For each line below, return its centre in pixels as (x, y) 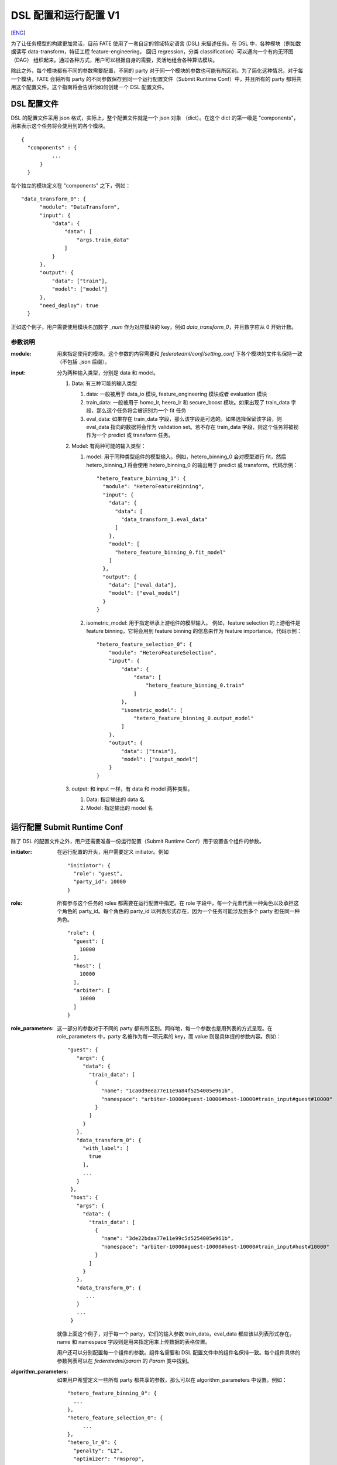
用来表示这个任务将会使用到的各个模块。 (59, 126)
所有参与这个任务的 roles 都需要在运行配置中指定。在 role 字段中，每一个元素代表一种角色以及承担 (176, 903)
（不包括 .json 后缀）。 (84, 362)
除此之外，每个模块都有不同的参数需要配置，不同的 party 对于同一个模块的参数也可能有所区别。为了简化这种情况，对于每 (157, 71)
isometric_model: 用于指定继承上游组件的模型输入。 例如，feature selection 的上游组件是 (193, 623)
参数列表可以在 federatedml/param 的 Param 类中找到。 (125, 1361)
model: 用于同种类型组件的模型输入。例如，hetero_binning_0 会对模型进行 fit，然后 (186, 456)
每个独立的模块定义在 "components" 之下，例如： (71, 185)
